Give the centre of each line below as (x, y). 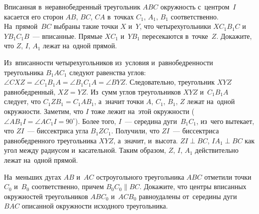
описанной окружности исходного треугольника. (95, 206)
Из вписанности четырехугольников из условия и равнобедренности (109, 62)
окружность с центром (195, 6)
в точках (120, 16)
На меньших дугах (33, 176)
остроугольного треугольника (140, 176)
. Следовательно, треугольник (170, 82)
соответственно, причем (68, 186)
